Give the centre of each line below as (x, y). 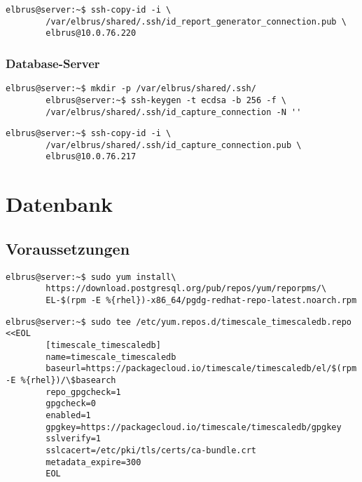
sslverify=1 (74, 439)
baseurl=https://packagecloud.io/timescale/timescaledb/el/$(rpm (201, 369)
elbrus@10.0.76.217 (91, 157)
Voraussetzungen (68, 248)
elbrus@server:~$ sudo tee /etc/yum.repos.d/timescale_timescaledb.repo (179, 322)
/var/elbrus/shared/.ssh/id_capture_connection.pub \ (174, 145)
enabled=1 (68, 415)
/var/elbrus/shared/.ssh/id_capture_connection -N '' (174, 112)
